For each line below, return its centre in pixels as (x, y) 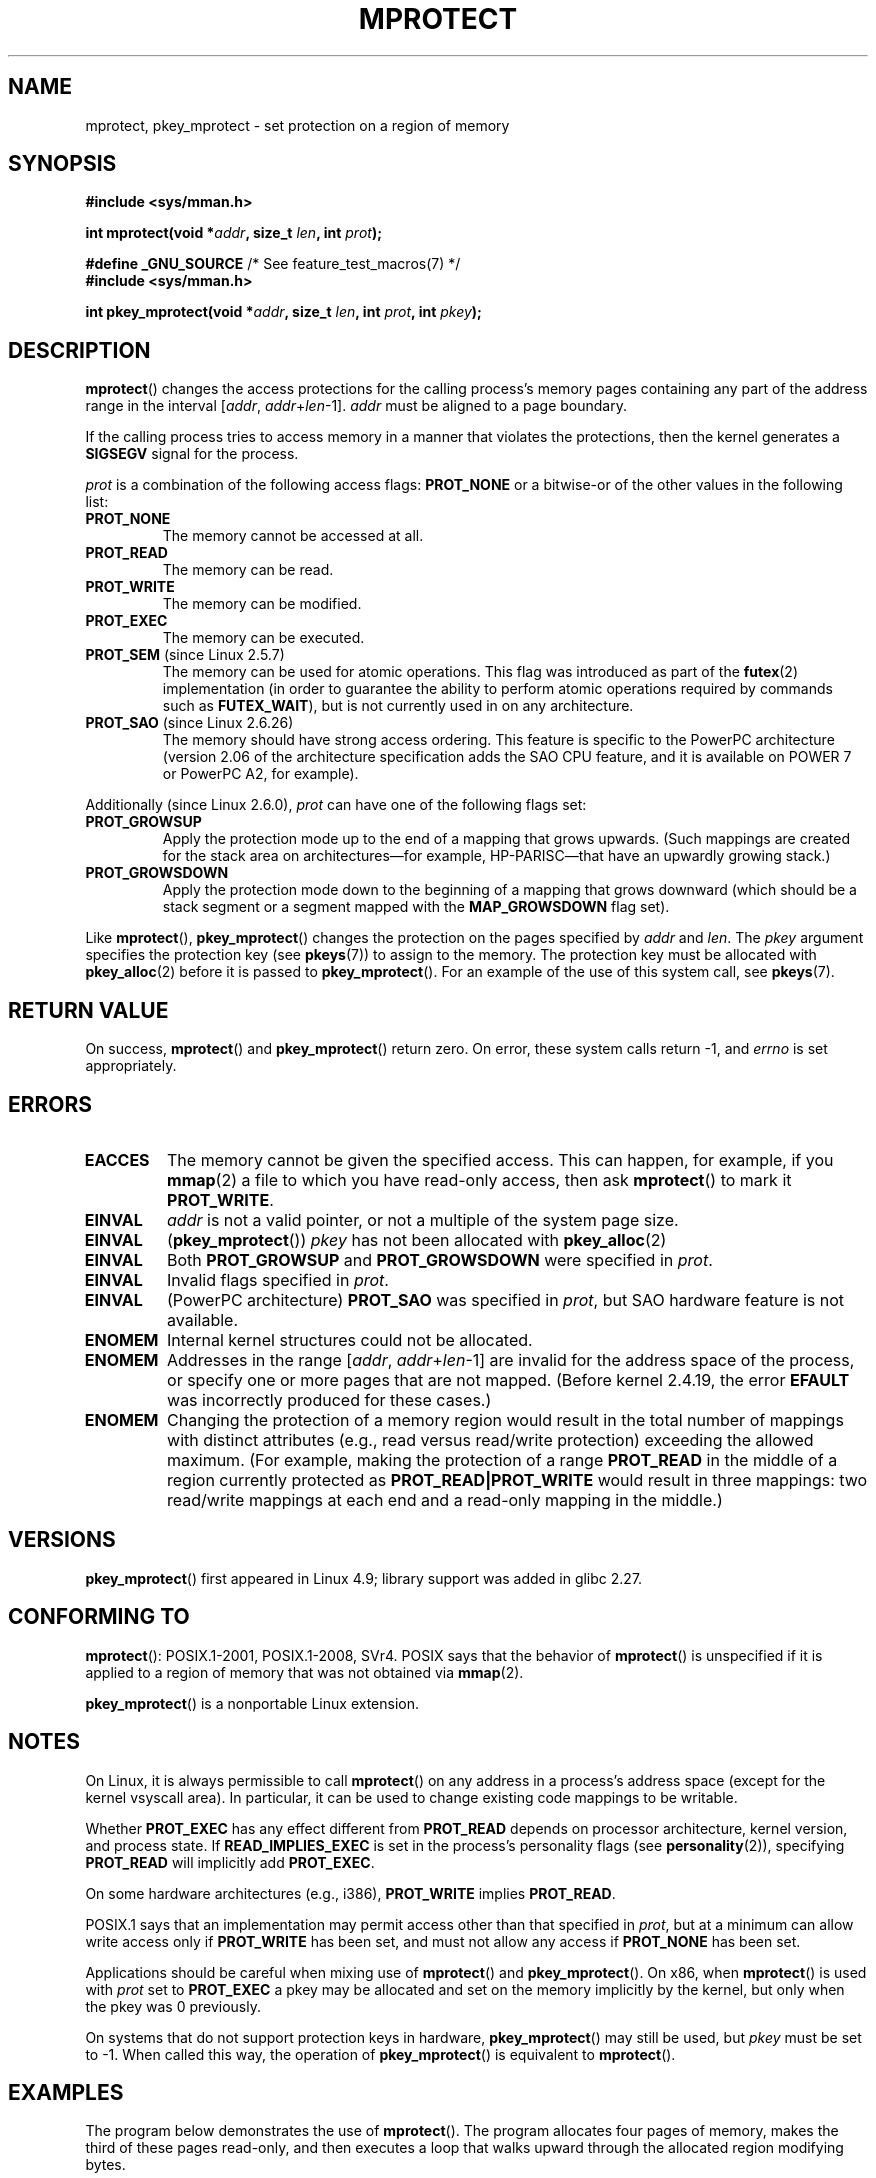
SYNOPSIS (62, 164)
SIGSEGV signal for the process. (192, 454)
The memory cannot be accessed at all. (293, 536)
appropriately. (131, 1066)
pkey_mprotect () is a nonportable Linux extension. (252, 1703)
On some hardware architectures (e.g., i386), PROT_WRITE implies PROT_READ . (350, 1893)
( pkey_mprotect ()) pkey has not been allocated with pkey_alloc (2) (417, 1239)
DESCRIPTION (79, 350)
